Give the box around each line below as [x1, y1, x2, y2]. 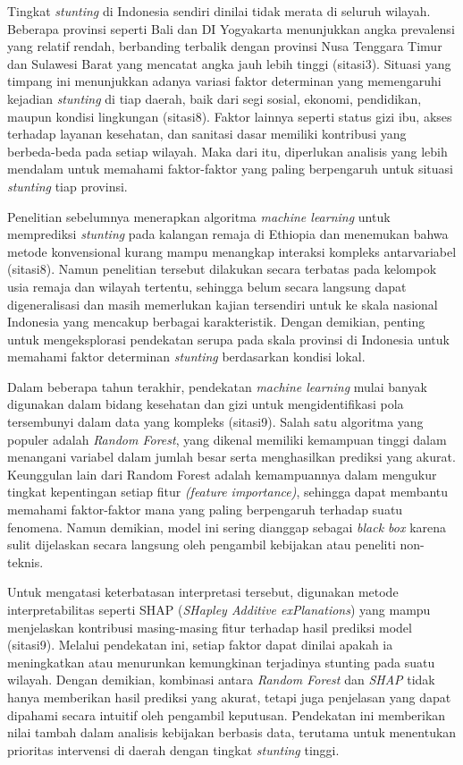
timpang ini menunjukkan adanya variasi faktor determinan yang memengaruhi [7, 72, 442, 90]
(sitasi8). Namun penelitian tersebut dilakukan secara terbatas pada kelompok [7, 259, 437, 278]
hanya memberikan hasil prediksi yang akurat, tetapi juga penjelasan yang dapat [7, 687, 451, 706]
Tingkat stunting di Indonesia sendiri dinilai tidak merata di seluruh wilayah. [7, 2, 431, 20]
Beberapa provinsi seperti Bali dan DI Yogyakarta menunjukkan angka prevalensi [7, 19, 455, 38]
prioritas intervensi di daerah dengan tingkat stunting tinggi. [7, 740, 340, 759]
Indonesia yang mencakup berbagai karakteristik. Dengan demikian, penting [7, 312, 425, 331]
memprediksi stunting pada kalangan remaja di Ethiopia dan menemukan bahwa [7, 225, 449, 243]
